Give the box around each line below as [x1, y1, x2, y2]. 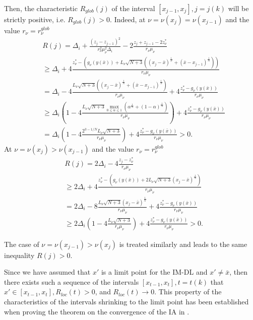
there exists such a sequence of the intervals [4, 276, 139, 287]
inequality [4, 249, 35, 260]
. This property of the [154, 286, 222, 297]
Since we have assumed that [4, 267, 91, 277]
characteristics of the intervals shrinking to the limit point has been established [4, 296, 249, 307]
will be [228, 3, 249, 13]
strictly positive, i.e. [4, 14, 66, 24]
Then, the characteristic [4, 3, 78, 13]
